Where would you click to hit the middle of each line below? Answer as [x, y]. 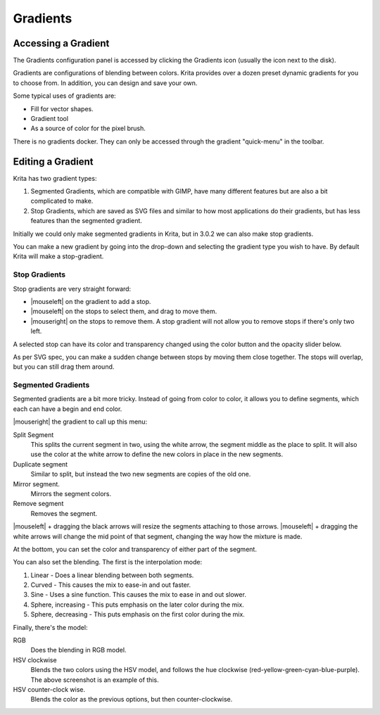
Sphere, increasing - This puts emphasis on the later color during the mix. [137, 605]
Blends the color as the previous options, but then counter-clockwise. [132, 700]
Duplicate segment [40, 464]
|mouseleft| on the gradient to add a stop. [91, 301]
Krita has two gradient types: [55, 178]
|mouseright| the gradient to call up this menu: [80, 422]
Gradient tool [50, 119]
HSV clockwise [35, 660]
